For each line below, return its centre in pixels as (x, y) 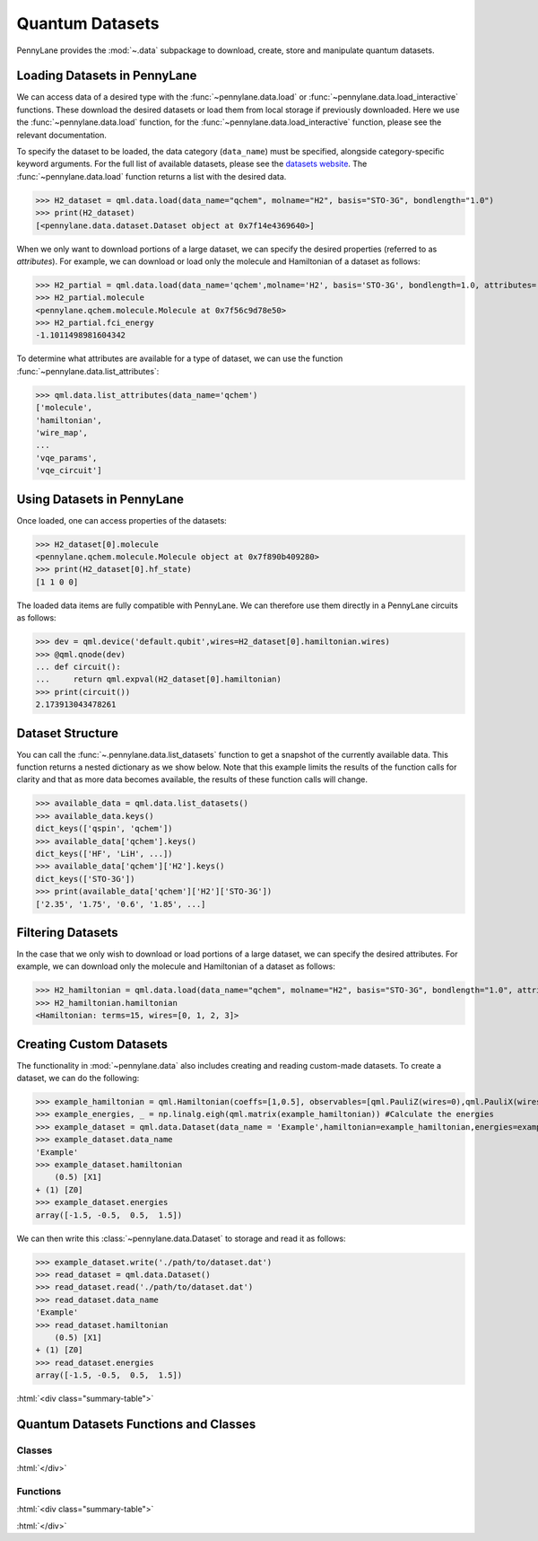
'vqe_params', (66, 458)
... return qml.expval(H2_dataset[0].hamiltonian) (158, 679)
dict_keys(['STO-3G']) (85, 879)
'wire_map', (62, 433)
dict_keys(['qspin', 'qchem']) (104, 829)
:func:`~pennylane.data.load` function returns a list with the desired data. (152, 176)
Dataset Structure (68, 733)
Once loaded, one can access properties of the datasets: (122, 520)
